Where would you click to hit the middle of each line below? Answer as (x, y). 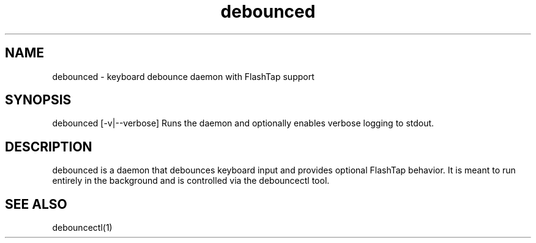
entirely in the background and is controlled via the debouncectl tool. (191, 181)
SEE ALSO (36, 204)
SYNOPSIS (38, 100)
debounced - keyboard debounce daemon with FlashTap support (183, 76)
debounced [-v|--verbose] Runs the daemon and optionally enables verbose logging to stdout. (243, 123)
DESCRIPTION (49, 147)
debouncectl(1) (82, 228)
